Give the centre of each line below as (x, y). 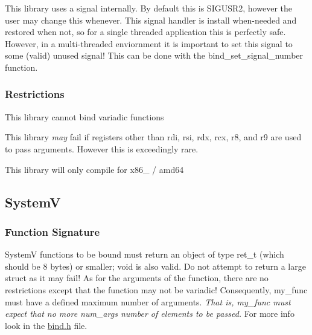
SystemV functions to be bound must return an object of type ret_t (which (145, 254)
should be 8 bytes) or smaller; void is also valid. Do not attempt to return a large (155, 266)
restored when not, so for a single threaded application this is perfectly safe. (145, 32)
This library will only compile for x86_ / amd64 (94, 169)
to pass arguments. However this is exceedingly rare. (102, 148)
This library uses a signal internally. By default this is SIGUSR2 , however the (148, 8)
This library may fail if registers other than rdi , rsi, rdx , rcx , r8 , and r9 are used (153, 137)
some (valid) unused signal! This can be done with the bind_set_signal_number (154, 55)
